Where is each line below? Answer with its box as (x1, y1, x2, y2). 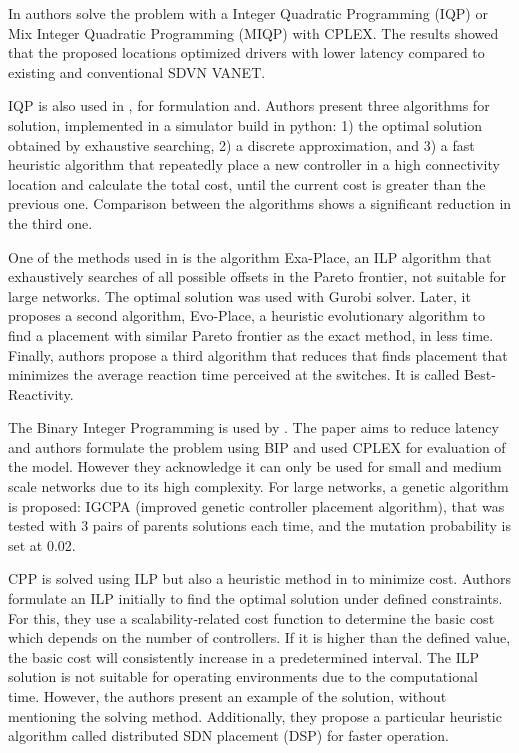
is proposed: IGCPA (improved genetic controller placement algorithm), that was (8, 495, 505, 516)
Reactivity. (8, 383, 74, 404)
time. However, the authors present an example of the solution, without (8, 686, 447, 706)
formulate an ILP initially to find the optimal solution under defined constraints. (8, 588, 503, 609)
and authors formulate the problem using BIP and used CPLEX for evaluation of (8, 436, 506, 457)
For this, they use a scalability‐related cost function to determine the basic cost (8, 607, 495, 628)
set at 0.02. (8, 534, 76, 555)
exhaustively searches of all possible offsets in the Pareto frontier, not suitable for (8, 266, 506, 287)
